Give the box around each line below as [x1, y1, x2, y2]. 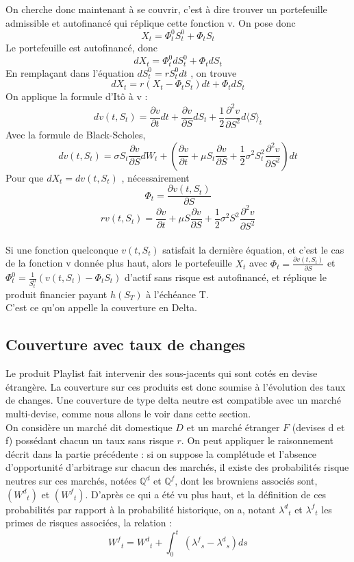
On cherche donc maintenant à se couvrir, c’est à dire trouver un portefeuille [5, 2, 327, 16]
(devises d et [292, 419, 345, 434]
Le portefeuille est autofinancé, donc [5, 40, 157, 55]
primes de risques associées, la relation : [5, 515, 173, 530]
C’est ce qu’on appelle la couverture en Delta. [5, 300, 197, 315]
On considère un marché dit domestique [5, 419, 173, 434]
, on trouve [190, 65, 237, 80]
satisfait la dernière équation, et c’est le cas [162, 242, 344, 256]
